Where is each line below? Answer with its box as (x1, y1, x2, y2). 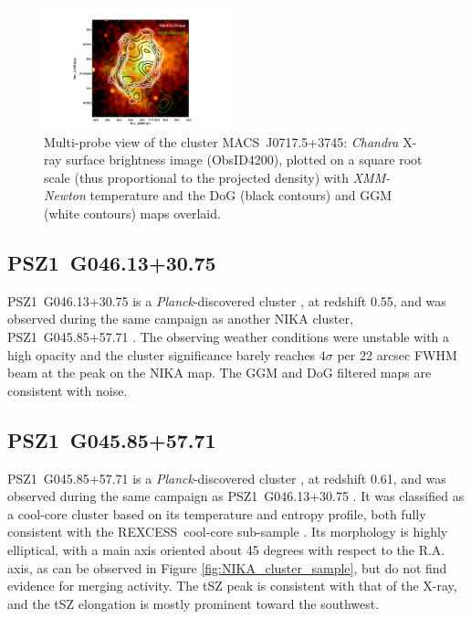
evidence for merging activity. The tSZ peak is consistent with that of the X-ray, (7, 576, 457, 595)
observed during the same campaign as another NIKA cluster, (7, 309, 353, 328)
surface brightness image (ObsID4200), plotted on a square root (66, 150, 423, 169)
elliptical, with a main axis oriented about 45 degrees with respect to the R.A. (7, 540, 445, 560)
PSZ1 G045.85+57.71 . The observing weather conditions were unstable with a (7, 327, 450, 347)
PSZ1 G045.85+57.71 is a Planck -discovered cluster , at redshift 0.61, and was (7, 468, 446, 487)
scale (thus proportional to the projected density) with (44, 167, 350, 187)
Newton (44, 186, 86, 205)
